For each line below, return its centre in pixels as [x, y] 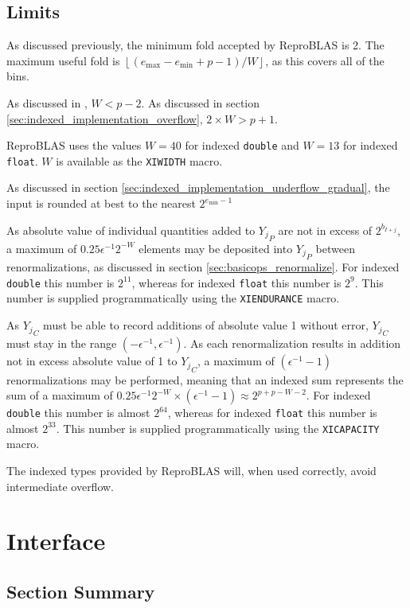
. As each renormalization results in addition [292, 343]
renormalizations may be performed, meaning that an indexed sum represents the [205, 379]
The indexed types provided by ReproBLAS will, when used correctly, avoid [191, 471]
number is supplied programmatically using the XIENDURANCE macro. [173, 298]
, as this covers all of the [325, 60]
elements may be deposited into [216, 248]
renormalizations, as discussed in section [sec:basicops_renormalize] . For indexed [203, 267]
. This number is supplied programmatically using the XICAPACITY [218, 428]
